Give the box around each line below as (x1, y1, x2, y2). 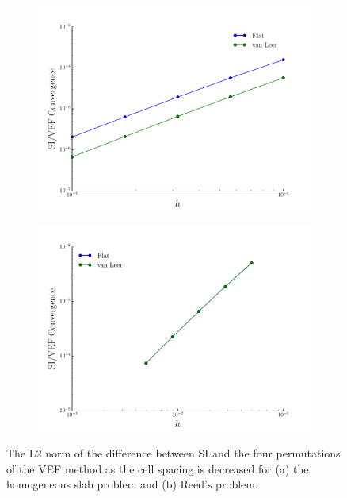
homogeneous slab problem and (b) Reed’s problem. (6, 476, 258, 492)
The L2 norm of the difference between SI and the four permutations (6, 445, 341, 461)
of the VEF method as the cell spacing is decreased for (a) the (6, 460, 309, 477)
